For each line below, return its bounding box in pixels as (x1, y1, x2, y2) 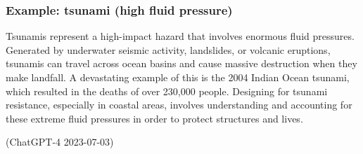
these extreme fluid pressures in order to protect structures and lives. (6, 111, 303, 125)
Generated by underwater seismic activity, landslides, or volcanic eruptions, (6, 42, 331, 57)
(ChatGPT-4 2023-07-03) (6, 134, 114, 149)
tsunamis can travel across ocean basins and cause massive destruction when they (6, 56, 357, 71)
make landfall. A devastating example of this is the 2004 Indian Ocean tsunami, (6, 70, 350, 84)
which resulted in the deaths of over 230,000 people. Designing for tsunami (6, 83, 328, 98)
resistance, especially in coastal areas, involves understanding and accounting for (6, 97, 352, 112)
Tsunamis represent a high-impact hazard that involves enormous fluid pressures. (6, 29, 355, 43)
